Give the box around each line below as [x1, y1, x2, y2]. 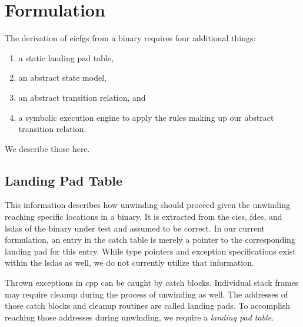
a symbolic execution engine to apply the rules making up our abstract [18, 111, 274, 123]
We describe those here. [5, 142, 90, 154]
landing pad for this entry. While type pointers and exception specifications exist [5, 245, 296, 257]
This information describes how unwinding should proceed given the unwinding [5, 199, 291, 211]
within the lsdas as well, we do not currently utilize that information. [5, 256, 254, 269]
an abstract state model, [18, 71, 106, 84]
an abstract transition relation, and [18, 91, 146, 103]
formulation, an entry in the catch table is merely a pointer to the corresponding [5, 233, 295, 246]
